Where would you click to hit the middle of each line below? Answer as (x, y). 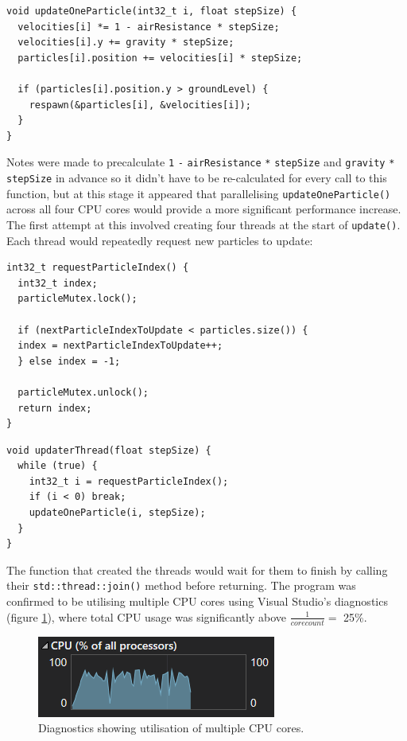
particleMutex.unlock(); (83, 392)
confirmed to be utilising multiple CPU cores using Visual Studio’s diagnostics (197, 601)
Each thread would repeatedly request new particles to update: (160, 240)
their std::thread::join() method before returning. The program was (181, 585)
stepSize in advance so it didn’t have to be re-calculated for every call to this (197, 177)
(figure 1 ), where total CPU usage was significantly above (147, 616)
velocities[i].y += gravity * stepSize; (126, 43)
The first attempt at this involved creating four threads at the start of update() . (203, 224)
